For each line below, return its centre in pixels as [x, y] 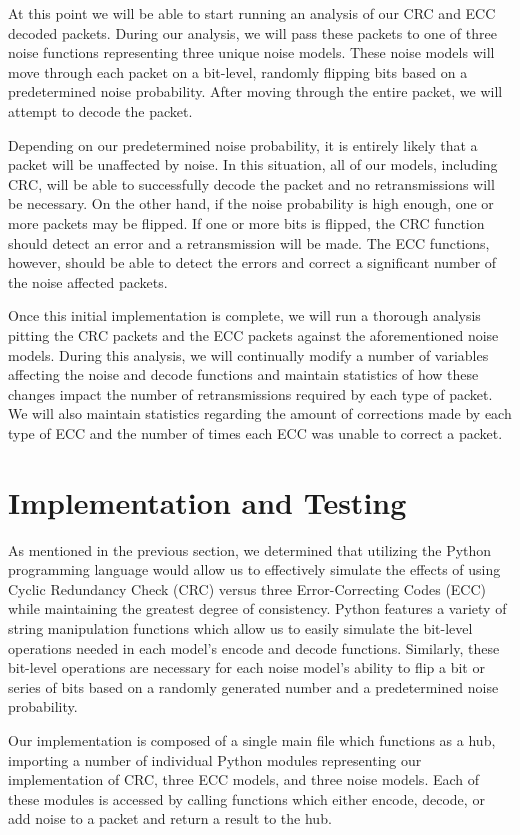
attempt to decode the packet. [100, 110]
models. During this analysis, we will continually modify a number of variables [248, 354]
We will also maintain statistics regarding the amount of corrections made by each [260, 413]
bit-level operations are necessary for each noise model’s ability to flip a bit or [246, 667]
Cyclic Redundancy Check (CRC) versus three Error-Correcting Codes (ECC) [247, 588]
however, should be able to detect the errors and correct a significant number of [252, 262]
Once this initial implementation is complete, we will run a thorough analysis [244, 315]
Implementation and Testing [207, 501]
